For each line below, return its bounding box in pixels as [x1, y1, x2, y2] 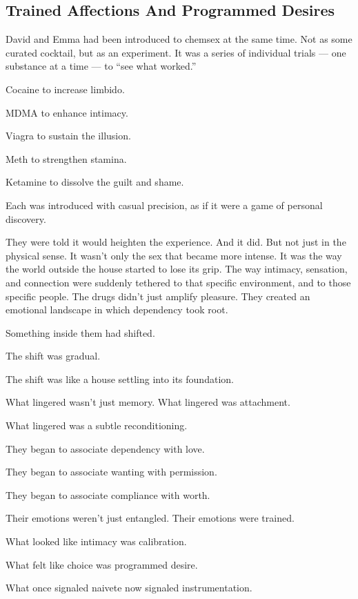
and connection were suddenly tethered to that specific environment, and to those [6, 275, 351, 289]
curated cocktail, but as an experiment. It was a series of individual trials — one [6, 45, 346, 59]
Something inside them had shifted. [6, 325, 155, 340]
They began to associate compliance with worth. [6, 487, 210, 502]
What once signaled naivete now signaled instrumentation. [6, 580, 252, 595]
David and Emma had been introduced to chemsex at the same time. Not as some [6, 32, 352, 46]
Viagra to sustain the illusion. [6, 128, 131, 143]
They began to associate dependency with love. [6, 441, 205, 455]
